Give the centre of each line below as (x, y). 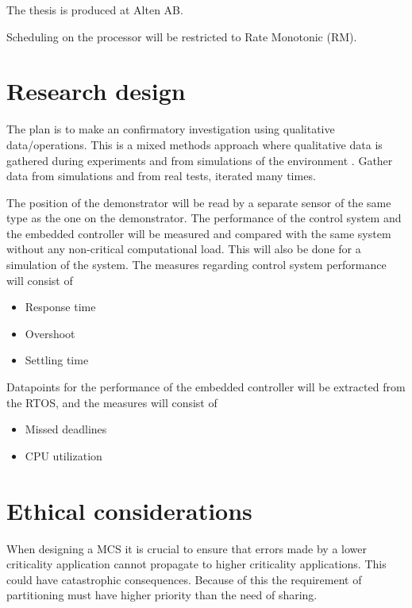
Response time (60, 307)
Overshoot (50, 333)
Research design (96, 91)
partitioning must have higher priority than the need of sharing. (162, 595)
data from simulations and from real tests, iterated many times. (161, 176)
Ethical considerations (129, 510)
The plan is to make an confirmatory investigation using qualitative (171, 129)
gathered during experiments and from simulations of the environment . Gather (200, 160)
